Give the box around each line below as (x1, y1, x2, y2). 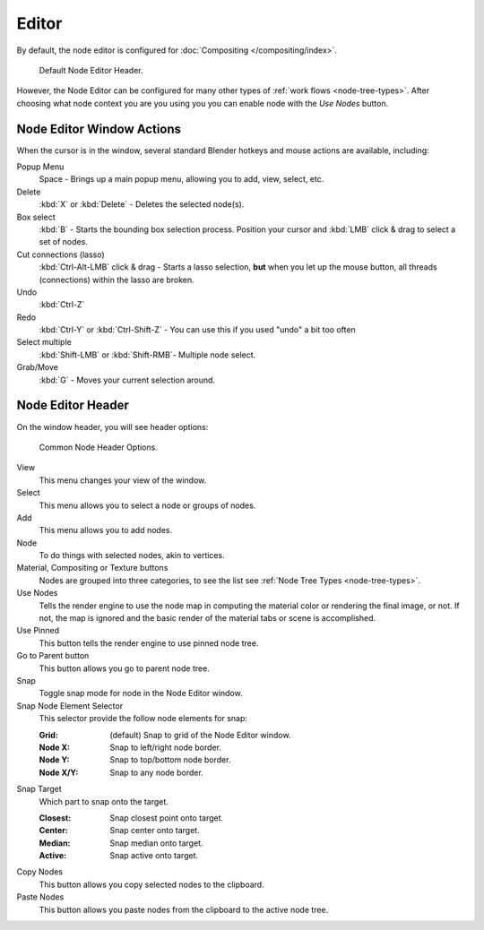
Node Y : (39, 754, 70, 765)
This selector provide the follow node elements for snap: (39, 713, 248, 724)
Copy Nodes (16, 866, 63, 877)
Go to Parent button (16, 650, 90, 661)
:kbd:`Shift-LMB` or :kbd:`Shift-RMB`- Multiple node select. (39, 349, 256, 360)
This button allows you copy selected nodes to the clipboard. (39, 879, 264, 890)
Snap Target (16, 784, 62, 795)
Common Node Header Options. (39, 442, 159, 452)
